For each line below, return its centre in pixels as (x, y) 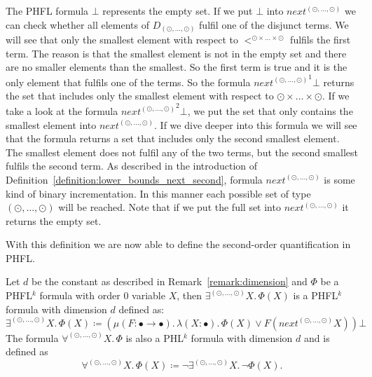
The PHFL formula (47, 11)
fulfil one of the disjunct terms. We (274, 24)
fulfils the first (321, 40)
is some (339, 179)
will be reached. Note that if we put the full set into (170, 207)
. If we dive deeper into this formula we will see (256, 124)
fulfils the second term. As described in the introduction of (132, 166)
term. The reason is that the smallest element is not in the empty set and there (176, 53)
